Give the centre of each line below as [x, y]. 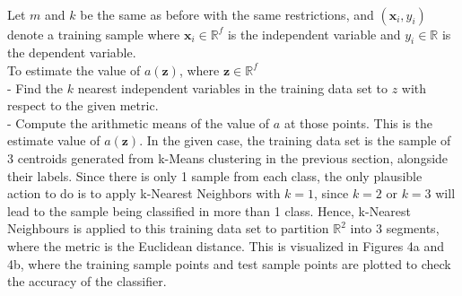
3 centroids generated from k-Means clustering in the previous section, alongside [228, 157]
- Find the [35, 87]
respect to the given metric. [83, 105]
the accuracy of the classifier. [87, 281]
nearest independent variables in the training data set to [232, 87]
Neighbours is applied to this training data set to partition [168, 228]
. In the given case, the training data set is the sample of [295, 140]
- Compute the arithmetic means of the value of [139, 122]
